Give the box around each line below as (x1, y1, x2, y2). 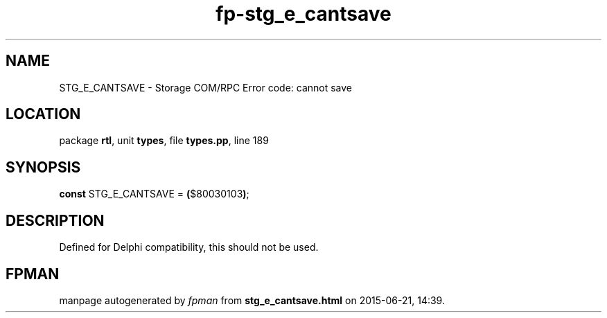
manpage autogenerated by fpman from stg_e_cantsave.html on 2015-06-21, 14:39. (59, 294, 445, 306)
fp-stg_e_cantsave (215, 2, 392, 26)
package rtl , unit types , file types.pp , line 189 (59, 134, 269, 147)
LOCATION (6, 105, 81, 123)
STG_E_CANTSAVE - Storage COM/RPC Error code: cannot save (59, 81, 353, 94)
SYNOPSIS (6, 158, 81, 176)
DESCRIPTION (6, 211, 105, 229)
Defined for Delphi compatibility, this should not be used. (59, 241, 319, 254)
